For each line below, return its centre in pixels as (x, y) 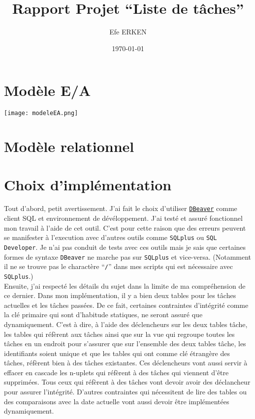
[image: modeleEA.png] (41, 113)
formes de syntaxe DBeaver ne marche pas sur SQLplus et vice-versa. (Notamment (128, 256)
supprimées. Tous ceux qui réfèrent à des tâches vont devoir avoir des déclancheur (127, 382)
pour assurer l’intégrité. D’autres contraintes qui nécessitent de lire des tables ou (126, 392)
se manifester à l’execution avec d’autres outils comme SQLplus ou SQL (111, 237)
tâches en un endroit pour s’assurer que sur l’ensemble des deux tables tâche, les (125, 344)
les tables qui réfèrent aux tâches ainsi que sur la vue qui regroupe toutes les (119, 334)
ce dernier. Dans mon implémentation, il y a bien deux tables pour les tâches (120, 295)
